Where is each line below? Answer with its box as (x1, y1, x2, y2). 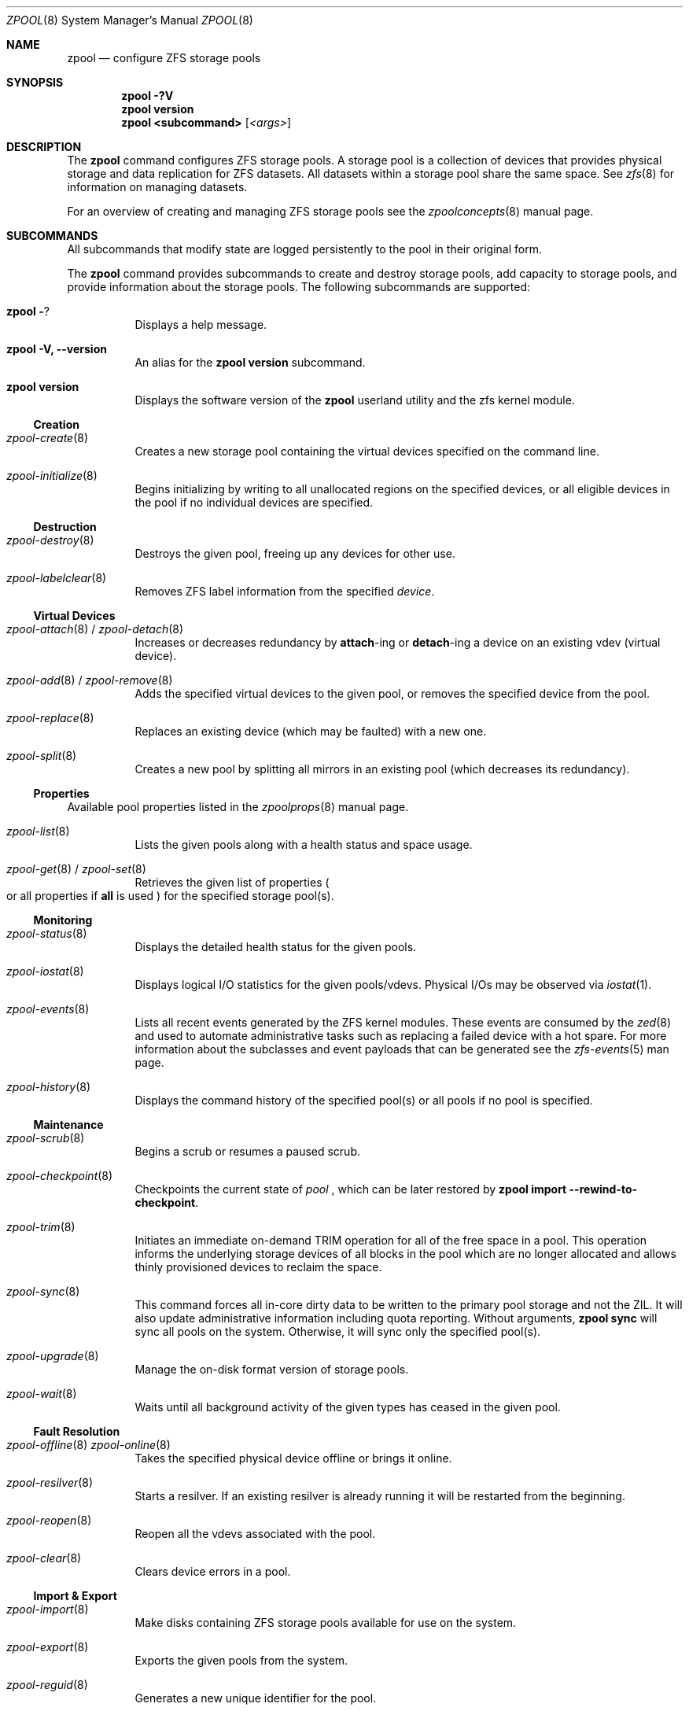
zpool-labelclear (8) (6, 571, 107, 584)
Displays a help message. (134, 318, 267, 331)
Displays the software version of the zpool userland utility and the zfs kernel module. (134, 393, 575, 407)
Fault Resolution (33, 1425, 120, 1438)
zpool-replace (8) (6, 711, 94, 725)
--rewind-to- (569, 1182, 638, 1196)
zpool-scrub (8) (6, 1131, 85, 1145)
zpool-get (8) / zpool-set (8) (6, 862, 146, 876)
